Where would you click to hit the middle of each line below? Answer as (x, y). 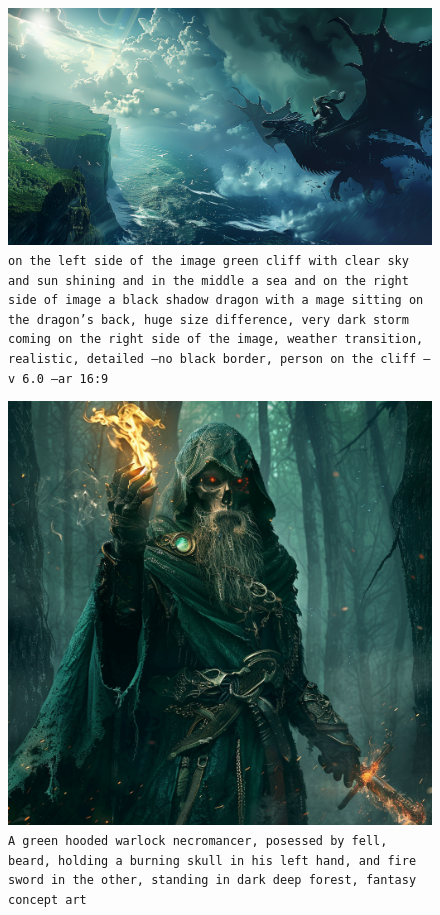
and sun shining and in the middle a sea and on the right (208, 280)
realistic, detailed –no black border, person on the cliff (212, 359)
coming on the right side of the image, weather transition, (216, 339)
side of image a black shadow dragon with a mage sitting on (216, 300)
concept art (47, 900)
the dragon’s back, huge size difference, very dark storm (208, 319)
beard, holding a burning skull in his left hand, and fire (212, 860)
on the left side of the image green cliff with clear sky (208, 260)
